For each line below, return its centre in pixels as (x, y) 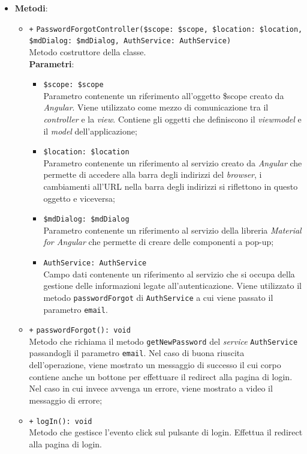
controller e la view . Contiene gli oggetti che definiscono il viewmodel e (172, 119)
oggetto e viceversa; (79, 198)
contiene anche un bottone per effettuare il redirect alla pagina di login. (161, 376)
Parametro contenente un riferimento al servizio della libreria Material (172, 230)
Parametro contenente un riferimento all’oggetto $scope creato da (164, 95)
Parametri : (52, 63)
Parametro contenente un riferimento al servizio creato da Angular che (173, 162)
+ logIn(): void (61, 421)
